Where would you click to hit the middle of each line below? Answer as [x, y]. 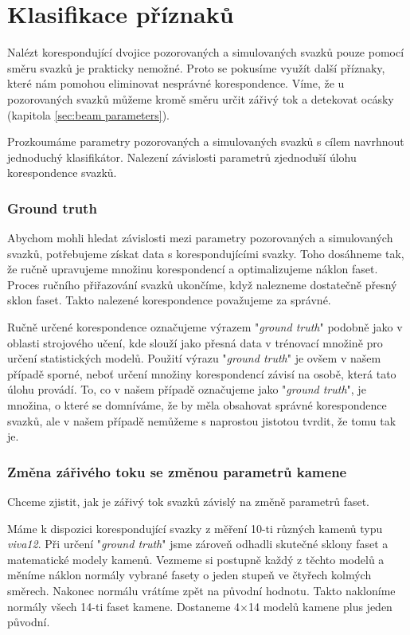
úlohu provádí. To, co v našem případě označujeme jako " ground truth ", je [187, 389]
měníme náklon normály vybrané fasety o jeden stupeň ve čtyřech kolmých [189, 575]
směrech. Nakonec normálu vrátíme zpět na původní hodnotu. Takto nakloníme [201, 590]
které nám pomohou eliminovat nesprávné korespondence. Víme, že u [176, 83]
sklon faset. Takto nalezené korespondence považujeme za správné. [169, 300]
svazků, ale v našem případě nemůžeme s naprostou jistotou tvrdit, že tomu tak [202, 420]
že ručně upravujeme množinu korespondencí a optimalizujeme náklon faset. [193, 269]
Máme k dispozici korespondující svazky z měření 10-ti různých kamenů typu [195, 528]
